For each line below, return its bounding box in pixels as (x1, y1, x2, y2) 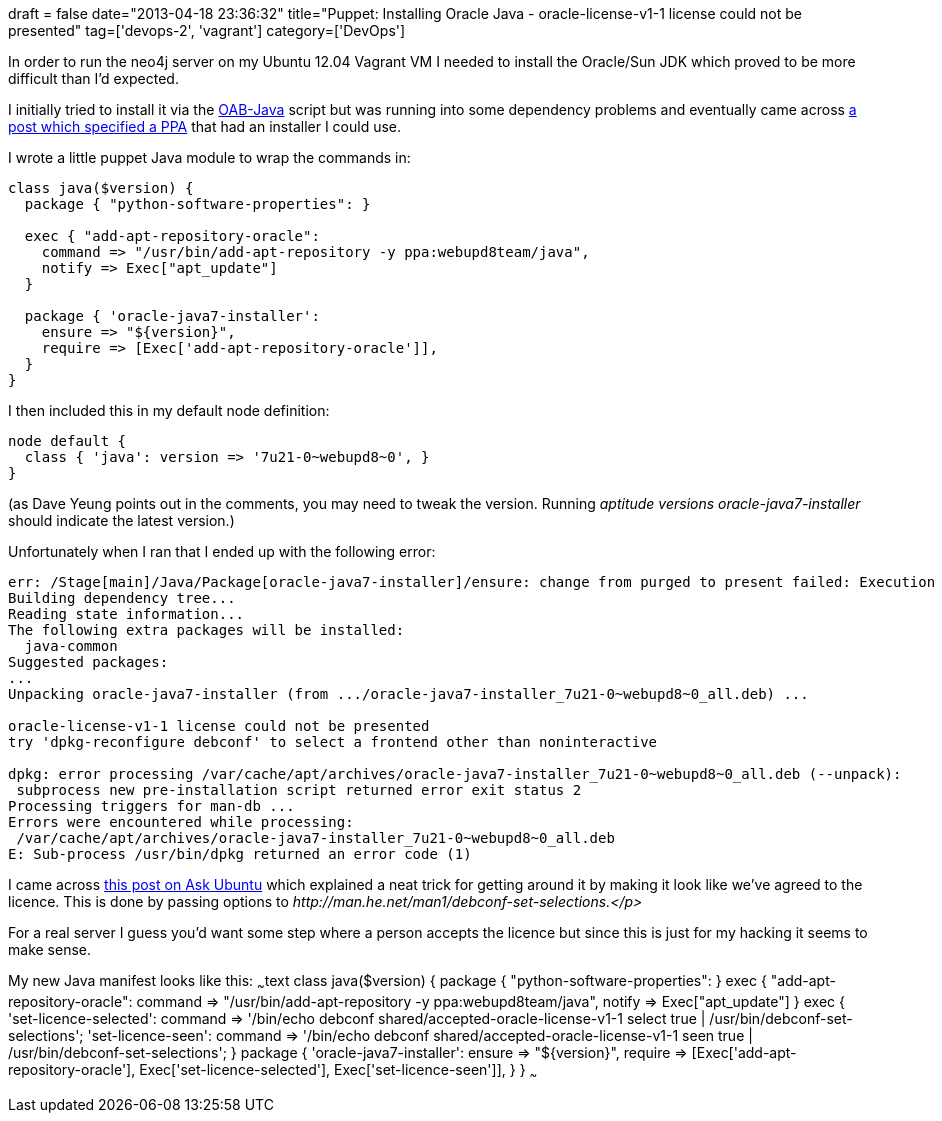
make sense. (8, 941, 92, 958)
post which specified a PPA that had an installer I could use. (8, 118, 402, 135)
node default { (8, 433, 127, 449)
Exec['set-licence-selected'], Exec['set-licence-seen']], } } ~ (139, 1060, 538, 1082)
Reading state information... (8, 606, 245, 622)
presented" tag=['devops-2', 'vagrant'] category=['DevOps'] (8, 22, 406, 39)
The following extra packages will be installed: (8, 622, 405, 638)
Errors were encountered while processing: (8, 814, 354, 830)
